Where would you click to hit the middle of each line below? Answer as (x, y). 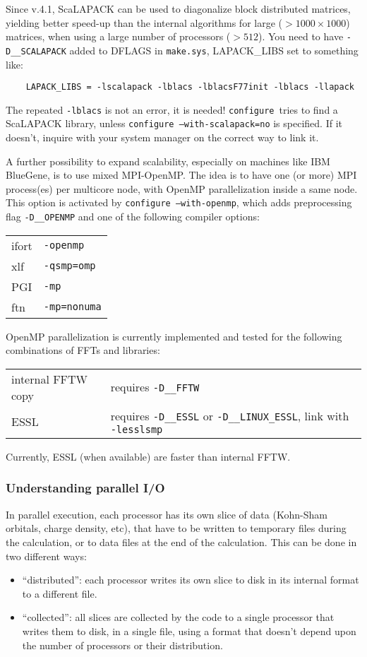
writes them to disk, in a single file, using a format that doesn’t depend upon (189, 631)
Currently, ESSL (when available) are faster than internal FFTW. (148, 456)
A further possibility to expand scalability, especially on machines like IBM (168, 161)
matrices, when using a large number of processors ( (118, 36)
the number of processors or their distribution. (122, 645)
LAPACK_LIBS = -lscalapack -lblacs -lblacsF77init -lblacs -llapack (190, 87)
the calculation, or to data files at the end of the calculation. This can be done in (181, 541)
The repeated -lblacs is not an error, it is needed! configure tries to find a (172, 109)
